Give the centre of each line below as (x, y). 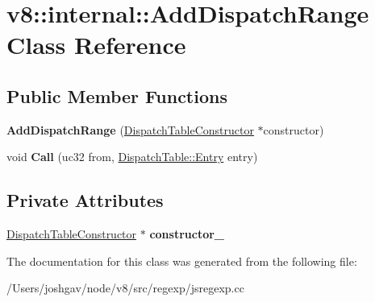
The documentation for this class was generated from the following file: (182, 261)
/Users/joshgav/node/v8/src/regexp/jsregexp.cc (125, 288)
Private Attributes (85, 200)
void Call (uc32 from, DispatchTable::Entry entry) (132, 157)
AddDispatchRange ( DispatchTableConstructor (130, 129)
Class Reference (96, 45)
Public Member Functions (117, 95)
